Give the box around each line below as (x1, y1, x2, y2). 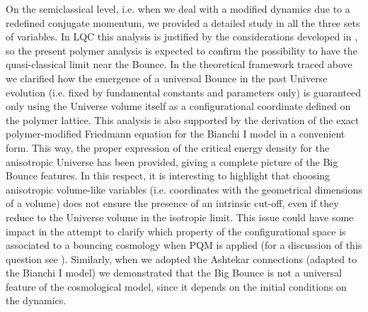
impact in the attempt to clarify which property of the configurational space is (6, 223, 346, 238)
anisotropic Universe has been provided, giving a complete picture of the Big (6, 154, 338, 169)
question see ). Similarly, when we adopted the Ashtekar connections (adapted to (6, 251, 357, 266)
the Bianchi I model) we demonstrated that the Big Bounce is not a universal (6, 265, 342, 280)
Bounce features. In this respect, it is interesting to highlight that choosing (6, 168, 330, 183)
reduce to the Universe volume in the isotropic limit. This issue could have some (6, 209, 354, 224)
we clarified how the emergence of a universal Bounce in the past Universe (6, 70, 328, 85)
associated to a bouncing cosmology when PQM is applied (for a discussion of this (6, 238, 362, 252)
